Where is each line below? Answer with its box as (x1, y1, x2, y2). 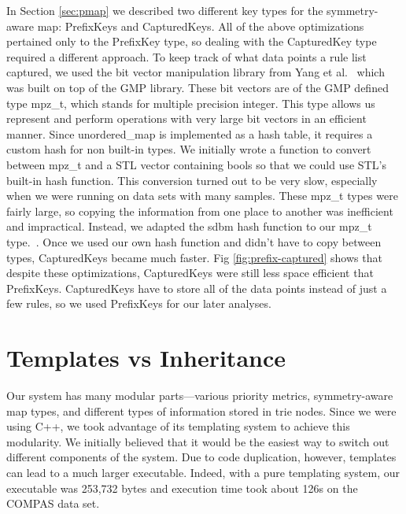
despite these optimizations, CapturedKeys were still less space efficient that (6, 264, 374, 281)
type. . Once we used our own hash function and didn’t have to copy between (6, 233, 382, 250)
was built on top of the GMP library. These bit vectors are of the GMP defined (6, 79, 389, 95)
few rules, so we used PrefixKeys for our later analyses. (6, 295, 271, 312)
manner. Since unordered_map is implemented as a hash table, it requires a (6, 125, 373, 142)
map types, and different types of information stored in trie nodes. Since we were (6, 402, 397, 419)
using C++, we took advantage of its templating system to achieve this (6, 418, 350, 434)
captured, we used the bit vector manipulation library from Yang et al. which (6, 64, 385, 80)
